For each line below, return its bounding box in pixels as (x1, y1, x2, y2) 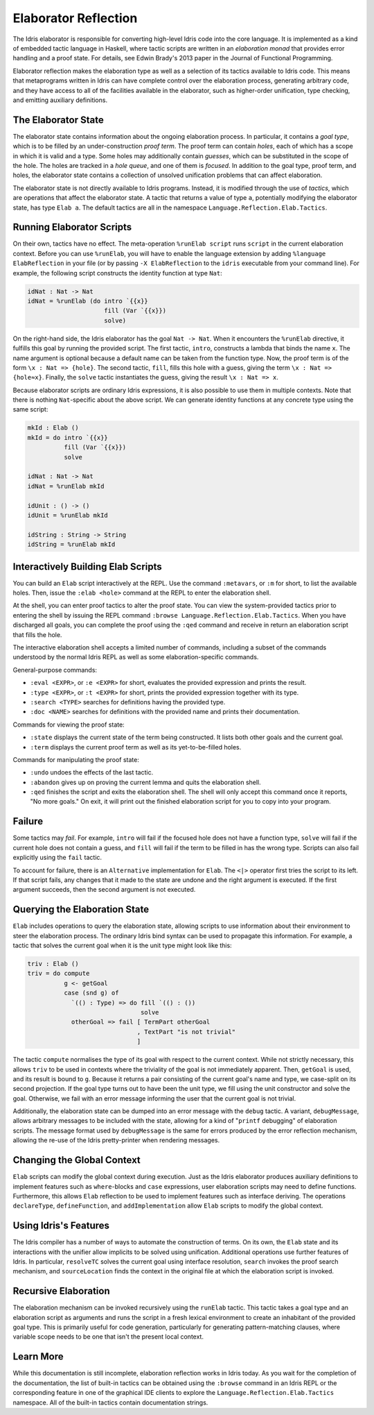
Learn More (12, 1350, 64, 1363)
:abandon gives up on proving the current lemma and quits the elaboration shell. (30, 778, 261, 786)
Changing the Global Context (12, 1154, 141, 1166)
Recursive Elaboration (12, 1285, 110, 1297)
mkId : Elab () (27, 424, 79, 432)
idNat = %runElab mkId (27, 482, 105, 490)
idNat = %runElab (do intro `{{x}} (27, 297, 148, 305)
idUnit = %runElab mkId (27, 511, 109, 519)
